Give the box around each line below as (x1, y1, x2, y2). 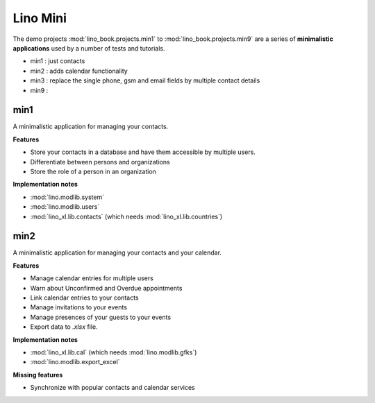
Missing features (12, 370, 63, 379)
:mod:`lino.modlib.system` (30, 193, 104, 201)
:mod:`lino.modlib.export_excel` (30, 358, 121, 366)
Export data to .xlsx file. (30, 323, 98, 331)
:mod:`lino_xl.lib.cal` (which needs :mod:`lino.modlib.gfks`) (30, 348, 197, 357)
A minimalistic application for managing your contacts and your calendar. (12, 248, 222, 257)
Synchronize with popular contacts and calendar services (30, 384, 195, 392)
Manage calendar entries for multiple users (30, 274, 154, 282)
